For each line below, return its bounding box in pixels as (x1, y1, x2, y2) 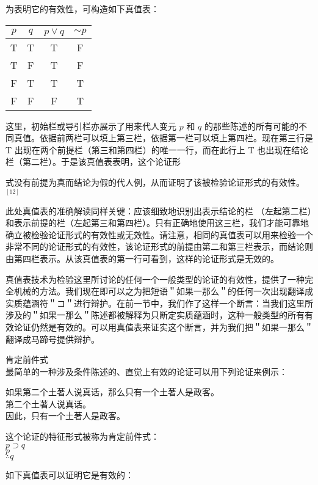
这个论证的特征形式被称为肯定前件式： (5, 430, 159, 443)
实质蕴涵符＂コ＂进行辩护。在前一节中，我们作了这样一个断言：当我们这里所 (5, 296, 313, 309)
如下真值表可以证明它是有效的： (5, 468, 134, 481)
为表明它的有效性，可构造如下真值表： (5, 2, 159, 15)
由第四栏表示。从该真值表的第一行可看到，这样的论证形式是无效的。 (5, 252, 279, 264)
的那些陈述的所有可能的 (204, 119, 298, 132)
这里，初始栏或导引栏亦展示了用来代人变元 (5, 119, 176, 132)
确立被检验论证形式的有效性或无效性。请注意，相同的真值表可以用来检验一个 (5, 228, 313, 241)
